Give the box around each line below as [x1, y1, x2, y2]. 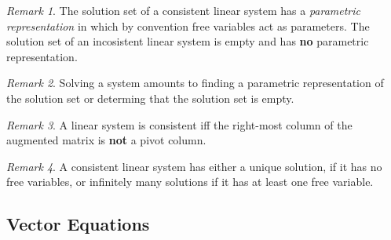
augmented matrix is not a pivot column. [6, 132, 206, 148]
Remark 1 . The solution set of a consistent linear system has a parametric [6, 2, 361, 18]
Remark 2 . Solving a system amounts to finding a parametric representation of [6, 75, 384, 91]
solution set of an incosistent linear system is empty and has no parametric [6, 33, 369, 49]
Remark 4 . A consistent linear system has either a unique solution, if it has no [6, 158, 382, 174]
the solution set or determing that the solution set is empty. [6, 89, 294, 106]
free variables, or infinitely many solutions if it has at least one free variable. [6, 173, 374, 190]
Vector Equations [6, 212, 150, 236]
